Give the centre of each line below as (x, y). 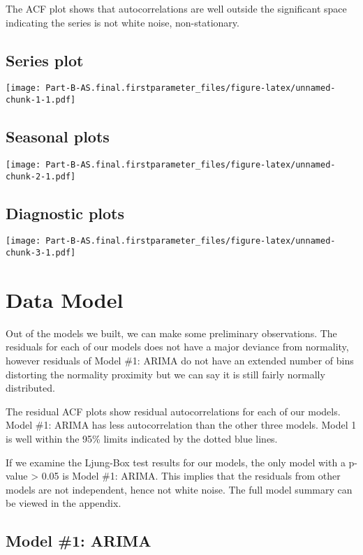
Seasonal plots (58, 136)
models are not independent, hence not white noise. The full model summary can (179, 489)
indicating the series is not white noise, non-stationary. (123, 22)
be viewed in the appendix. (64, 503)
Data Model (65, 299)
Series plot (45, 60)
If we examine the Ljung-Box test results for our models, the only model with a (176, 462)
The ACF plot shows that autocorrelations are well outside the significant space (176, 8)
